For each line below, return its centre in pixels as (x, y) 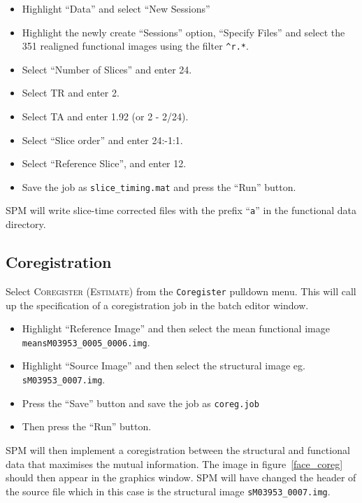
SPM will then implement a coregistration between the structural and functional (178, 449)
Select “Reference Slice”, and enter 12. (104, 163)
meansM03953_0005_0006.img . (86, 342)
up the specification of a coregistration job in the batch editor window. (157, 305)
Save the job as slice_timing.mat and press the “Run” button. (159, 186)
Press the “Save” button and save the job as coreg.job (140, 403)
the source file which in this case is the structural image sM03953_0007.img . (168, 491)
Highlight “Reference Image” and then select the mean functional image (176, 328)
